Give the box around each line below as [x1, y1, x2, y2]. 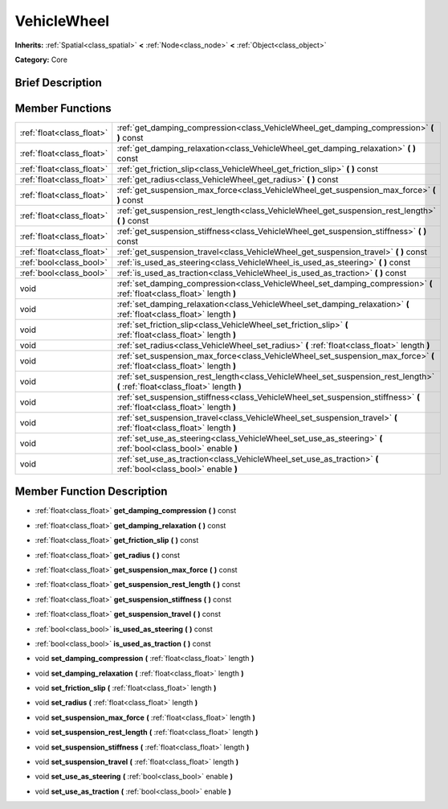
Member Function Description [14, 485, 168, 499]
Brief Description [14, 76, 102, 89]
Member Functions [14, 101, 112, 115]
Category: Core [14, 55, 68, 64]
